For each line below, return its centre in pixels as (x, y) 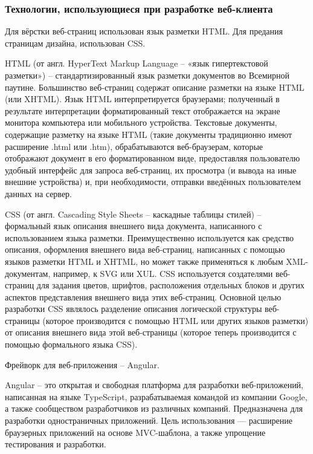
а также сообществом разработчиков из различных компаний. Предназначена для (154, 408)
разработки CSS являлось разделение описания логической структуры (134, 309)
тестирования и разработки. (56, 444)
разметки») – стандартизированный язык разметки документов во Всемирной (147, 75)
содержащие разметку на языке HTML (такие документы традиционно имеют (149, 134)
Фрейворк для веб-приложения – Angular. (82, 364)
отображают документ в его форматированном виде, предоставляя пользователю (153, 158)
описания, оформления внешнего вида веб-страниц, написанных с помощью (145, 249)
